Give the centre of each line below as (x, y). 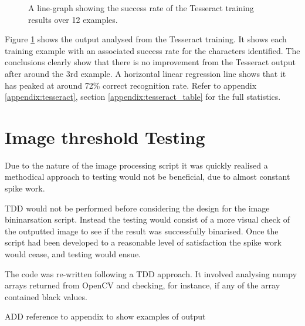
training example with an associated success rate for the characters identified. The (152, 50)
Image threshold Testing (105, 137)
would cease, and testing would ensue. (73, 254)
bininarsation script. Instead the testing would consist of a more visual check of (147, 219)
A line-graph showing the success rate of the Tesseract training (141, 8)
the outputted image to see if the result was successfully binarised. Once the (142, 231)
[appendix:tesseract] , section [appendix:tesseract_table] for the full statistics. (143, 97)
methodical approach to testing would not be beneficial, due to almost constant (148, 177)
